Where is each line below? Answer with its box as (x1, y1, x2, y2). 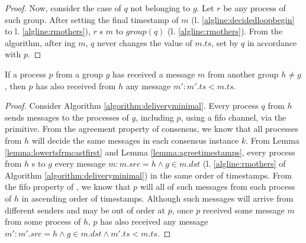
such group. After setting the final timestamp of (5, 13, 179, 25)
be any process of (223, 2, 286, 14)
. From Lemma (246, 134, 299, 146)
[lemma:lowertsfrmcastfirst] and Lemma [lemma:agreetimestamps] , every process (5, 145, 295, 158)
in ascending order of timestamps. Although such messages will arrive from (21, 192, 294, 204)
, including (136, 111, 174, 123)
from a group (56, 67, 103, 80)
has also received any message (100, 215, 208, 228)
